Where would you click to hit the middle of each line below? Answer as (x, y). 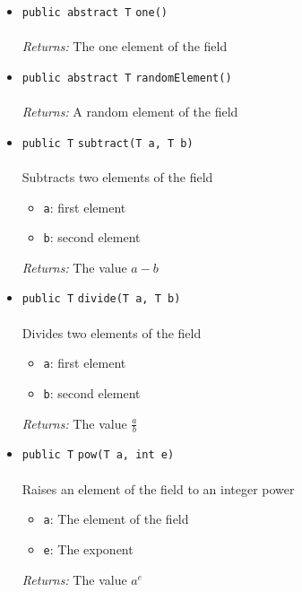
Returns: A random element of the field (130, 112)
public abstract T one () (95, 13)
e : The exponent (88, 548)
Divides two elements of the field (112, 332)
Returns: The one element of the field (125, 46)
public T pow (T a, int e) (98, 455)
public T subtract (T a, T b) (108, 143)
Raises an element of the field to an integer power (158, 488)
